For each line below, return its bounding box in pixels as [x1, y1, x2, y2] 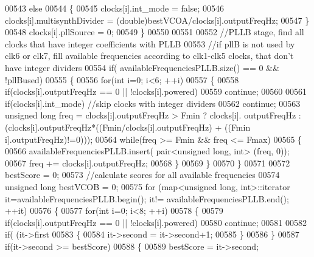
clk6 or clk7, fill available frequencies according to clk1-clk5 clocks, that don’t [5, 49, 294, 62]
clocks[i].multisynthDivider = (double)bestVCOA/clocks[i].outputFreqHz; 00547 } [5, 13, 310, 26]
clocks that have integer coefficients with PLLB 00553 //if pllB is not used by [5, 37, 295, 50]
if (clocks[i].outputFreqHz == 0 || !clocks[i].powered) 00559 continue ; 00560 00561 [5, 85, 307, 98]
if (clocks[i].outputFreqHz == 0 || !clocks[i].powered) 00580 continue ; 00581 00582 [5, 216, 307, 228]
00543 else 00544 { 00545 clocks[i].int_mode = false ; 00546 [5, 2, 224, 14]
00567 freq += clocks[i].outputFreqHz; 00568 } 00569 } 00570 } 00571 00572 [5, 156, 290, 169]
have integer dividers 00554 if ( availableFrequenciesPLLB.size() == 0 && [5, 61, 279, 74]
